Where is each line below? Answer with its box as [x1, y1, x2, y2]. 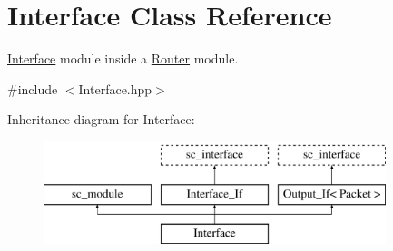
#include [7, 79, 58, 98]
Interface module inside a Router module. [7, 49, 239, 68]
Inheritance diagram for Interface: [7, 110, 195, 129]
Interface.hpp [78, 79, 152, 98]
